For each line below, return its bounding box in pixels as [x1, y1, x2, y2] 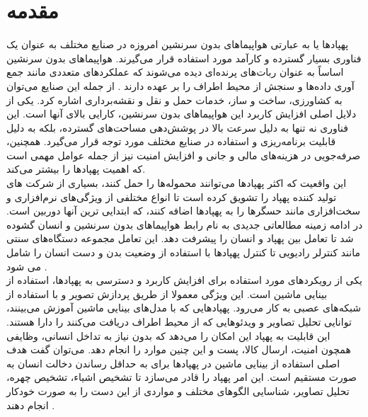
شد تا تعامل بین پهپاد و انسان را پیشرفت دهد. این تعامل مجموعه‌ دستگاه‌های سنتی [6, 231, 354, 246]
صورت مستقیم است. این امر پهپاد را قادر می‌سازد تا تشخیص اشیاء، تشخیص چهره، [6, 370, 357, 384]
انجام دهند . [6, 397, 55, 412]
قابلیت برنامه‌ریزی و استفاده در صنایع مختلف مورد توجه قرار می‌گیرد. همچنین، [6, 134, 336, 149]
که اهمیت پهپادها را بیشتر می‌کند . [6, 161, 146, 176]
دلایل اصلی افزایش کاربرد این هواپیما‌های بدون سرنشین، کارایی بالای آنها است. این [6, 106, 357, 121]
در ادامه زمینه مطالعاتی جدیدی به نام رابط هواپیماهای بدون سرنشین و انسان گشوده [6, 217, 363, 232]
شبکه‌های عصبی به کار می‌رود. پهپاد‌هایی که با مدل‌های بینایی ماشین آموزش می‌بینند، [6, 300, 361, 315]
